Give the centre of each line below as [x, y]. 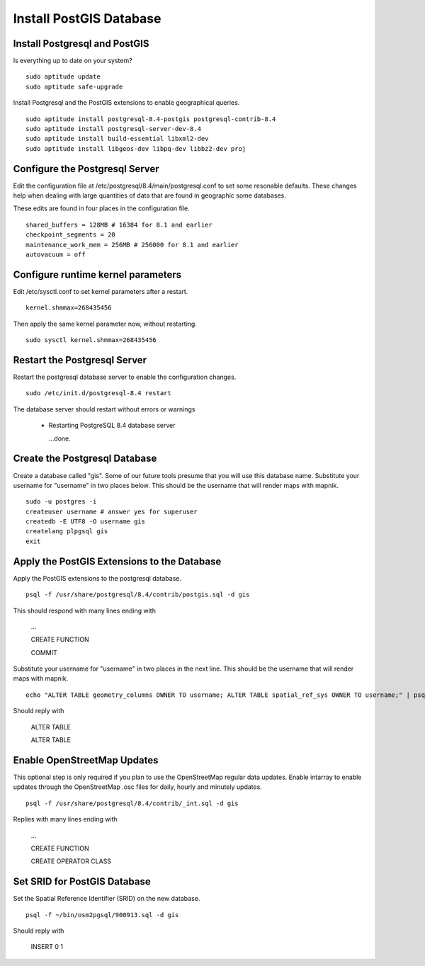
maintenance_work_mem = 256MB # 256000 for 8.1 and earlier [132, 245]
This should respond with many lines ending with [84, 610]
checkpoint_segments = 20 [71, 235]
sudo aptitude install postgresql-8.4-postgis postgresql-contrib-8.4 [151, 119]
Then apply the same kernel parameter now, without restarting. [105, 324]
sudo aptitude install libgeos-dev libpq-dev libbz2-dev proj [136, 148]
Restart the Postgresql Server [80, 360]
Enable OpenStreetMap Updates [86, 760]
